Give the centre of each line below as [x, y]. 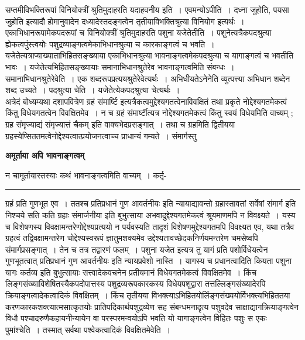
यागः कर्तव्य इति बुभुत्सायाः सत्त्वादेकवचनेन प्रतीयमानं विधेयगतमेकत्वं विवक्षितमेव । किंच [131, 272]
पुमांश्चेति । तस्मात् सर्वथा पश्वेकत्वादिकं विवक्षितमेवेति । [88, 329]
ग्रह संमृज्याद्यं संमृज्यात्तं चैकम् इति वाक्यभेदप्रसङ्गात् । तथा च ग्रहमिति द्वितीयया [120, 124]
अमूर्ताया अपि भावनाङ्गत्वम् [45, 155]
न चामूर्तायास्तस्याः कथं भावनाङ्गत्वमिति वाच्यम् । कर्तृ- [86, 175]
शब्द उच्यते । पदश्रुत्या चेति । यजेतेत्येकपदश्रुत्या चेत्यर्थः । [93, 90]
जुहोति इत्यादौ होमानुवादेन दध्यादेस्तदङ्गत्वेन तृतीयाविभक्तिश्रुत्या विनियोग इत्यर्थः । [125, 21]
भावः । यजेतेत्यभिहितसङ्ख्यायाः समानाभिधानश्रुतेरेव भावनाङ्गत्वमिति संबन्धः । [120, 66]
